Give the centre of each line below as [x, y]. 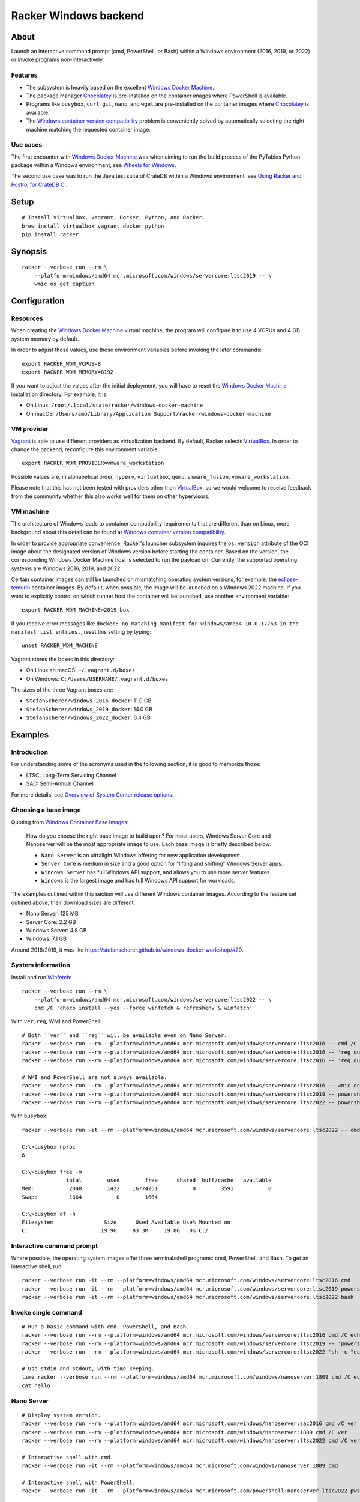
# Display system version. [61, 1415]
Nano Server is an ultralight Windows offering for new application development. [141, 855]
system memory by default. [45, 339]
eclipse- [288, 579]
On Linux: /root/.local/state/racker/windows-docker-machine [115, 405]
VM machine [30, 512]
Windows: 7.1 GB [46, 939]
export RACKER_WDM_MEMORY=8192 [68, 372]
